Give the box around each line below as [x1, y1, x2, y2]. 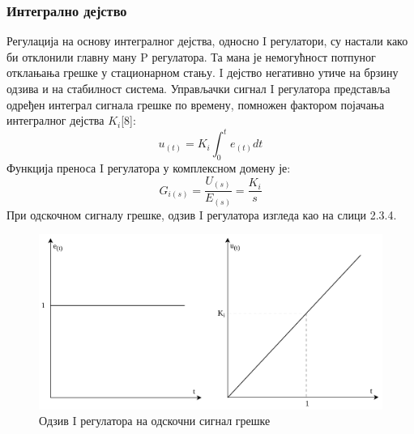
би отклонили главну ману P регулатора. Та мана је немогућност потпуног [6, 48, 376, 65]
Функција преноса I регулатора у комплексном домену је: [6, 160, 291, 177]
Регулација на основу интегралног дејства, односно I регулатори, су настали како [6, 32, 408, 49]
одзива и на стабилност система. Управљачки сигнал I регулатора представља [6, 80, 391, 96]
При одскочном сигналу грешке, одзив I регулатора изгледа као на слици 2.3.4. [6, 206, 397, 223]
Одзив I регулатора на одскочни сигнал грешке [39, 412, 271, 429]
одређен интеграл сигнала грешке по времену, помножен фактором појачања [6, 96, 385, 113]
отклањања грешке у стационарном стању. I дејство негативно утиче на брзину [6, 64, 399, 81]
